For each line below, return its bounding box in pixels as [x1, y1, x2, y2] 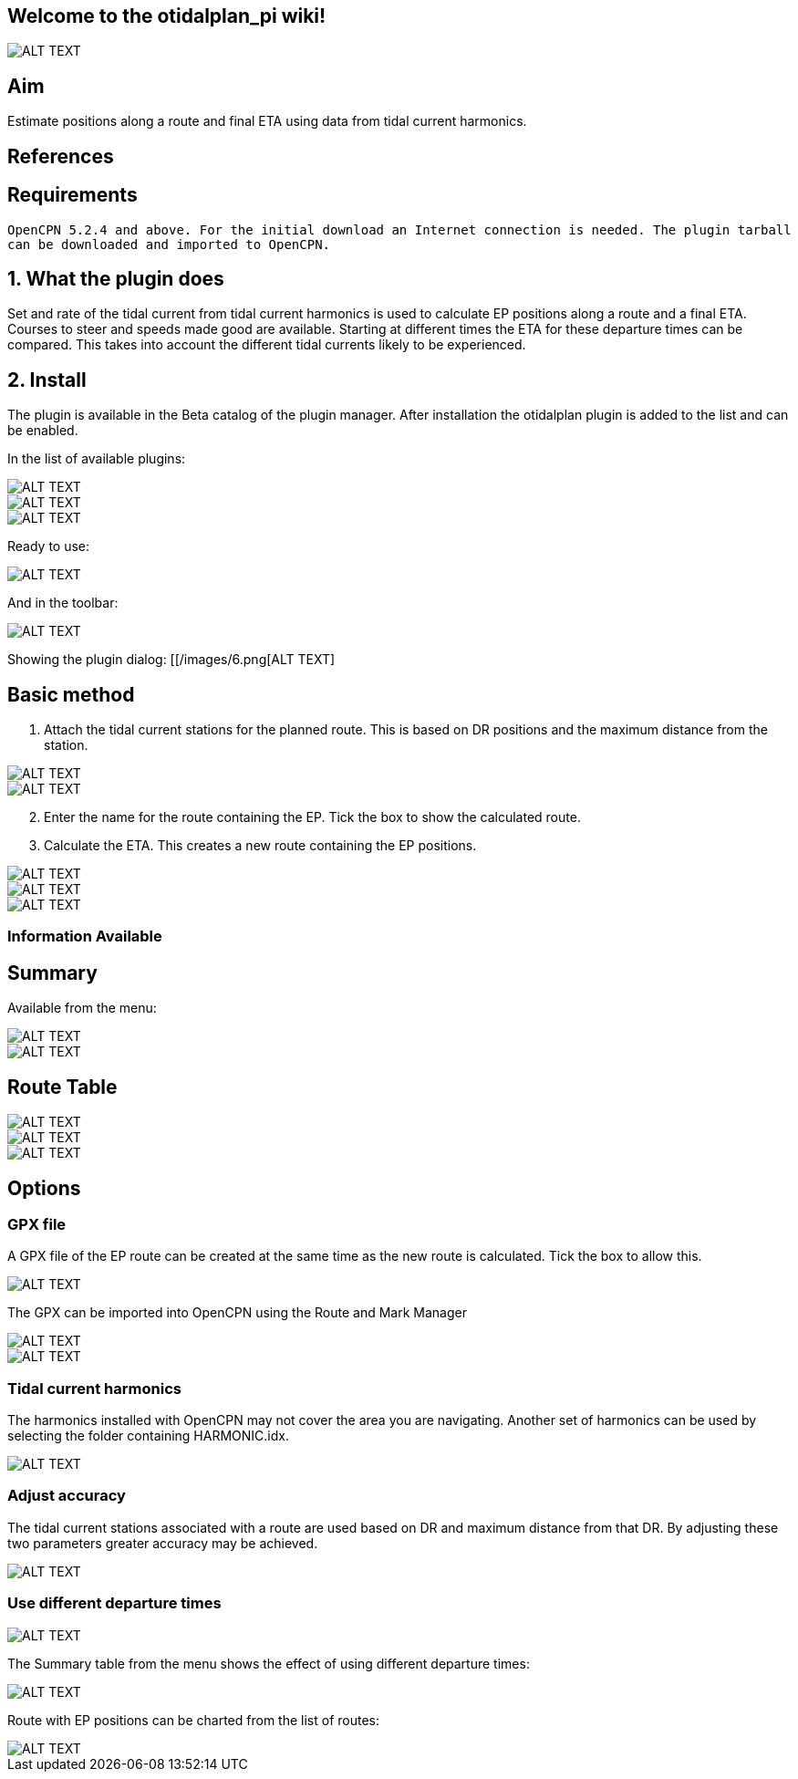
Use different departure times [7, 1594, 222, 1613]
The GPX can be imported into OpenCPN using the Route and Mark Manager [7, 1305, 467, 1321]
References [7, 144, 114, 168]
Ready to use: [7, 538, 90, 555]
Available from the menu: [7, 1000, 157, 1016]
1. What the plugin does [7, 266, 224, 290]
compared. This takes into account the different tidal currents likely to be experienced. [7, 337, 526, 353]
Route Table [7, 1075, 118, 1098]
